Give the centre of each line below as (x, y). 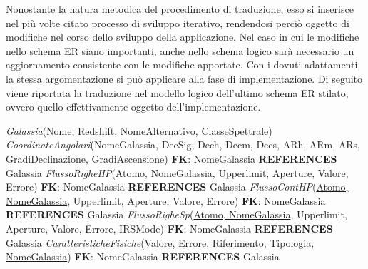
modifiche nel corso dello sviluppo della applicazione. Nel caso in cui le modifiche (183, 37)
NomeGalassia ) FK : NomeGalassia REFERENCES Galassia (143, 257)
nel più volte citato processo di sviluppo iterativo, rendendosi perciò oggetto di (178, 22)
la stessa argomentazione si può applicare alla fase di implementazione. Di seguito (184, 78)
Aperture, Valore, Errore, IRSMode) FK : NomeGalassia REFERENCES (169, 228)
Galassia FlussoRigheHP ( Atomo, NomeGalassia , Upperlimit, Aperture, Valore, (177, 172)
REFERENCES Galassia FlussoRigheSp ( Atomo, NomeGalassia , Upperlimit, (177, 214)
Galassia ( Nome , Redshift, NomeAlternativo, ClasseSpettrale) (139, 130)
